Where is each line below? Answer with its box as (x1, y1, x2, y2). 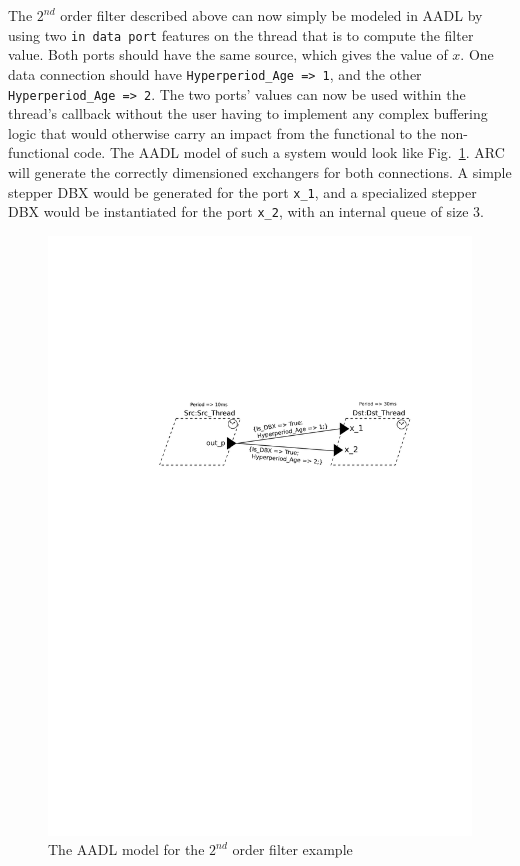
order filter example (232, 839, 353, 860)
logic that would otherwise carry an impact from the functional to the (8, 122, 437, 143)
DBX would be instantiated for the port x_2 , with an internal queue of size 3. (8, 201, 484, 222)
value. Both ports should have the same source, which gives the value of (8, 44, 448, 65)
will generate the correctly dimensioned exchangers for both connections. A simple (8, 161, 512, 182)
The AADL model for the (48, 839, 205, 860)
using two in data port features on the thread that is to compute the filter (8, 24, 474, 45)
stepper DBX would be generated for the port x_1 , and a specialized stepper (8, 181, 477, 202)
